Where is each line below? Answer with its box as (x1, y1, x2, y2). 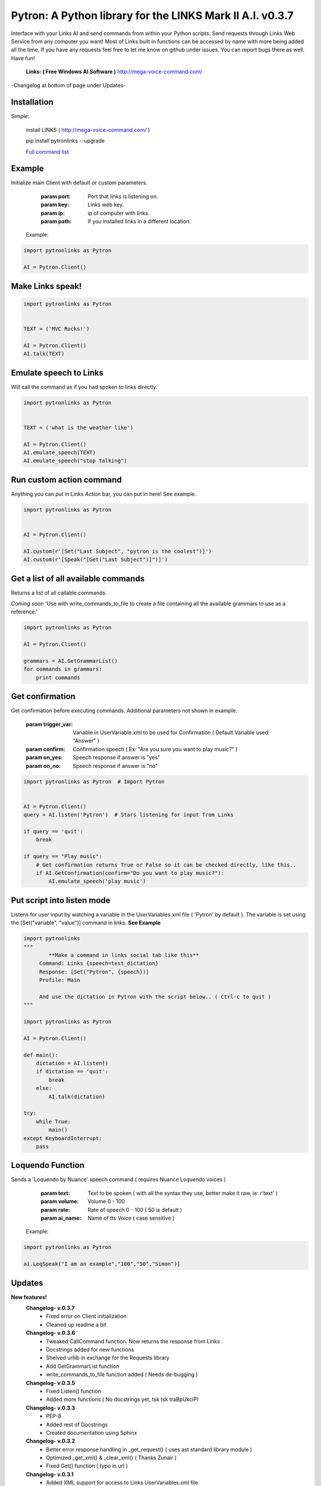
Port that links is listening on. (87, 193, 159, 200)
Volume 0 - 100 (87, 1198, 125, 1205)
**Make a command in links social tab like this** (48, 952, 199, 958)
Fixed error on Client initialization (46, 1312, 127, 1320)
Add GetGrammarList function (46, 1362, 119, 1369)
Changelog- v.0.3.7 (26, 1305, 75, 1312)
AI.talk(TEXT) (23, 351, 65, 357)
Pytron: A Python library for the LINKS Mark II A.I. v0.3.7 (11, 9, 294, 22)
